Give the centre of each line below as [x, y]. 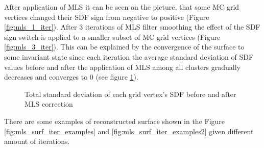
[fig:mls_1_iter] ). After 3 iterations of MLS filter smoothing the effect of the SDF [132, 27]
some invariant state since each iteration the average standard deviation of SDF [129, 56]
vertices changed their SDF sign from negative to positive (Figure [107, 17]
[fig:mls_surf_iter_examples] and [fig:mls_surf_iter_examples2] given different [129, 131]
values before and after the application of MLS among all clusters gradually [123, 67]
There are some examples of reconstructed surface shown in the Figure [115, 121]
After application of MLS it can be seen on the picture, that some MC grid [122, 7]
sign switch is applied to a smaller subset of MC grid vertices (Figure [112, 36]
